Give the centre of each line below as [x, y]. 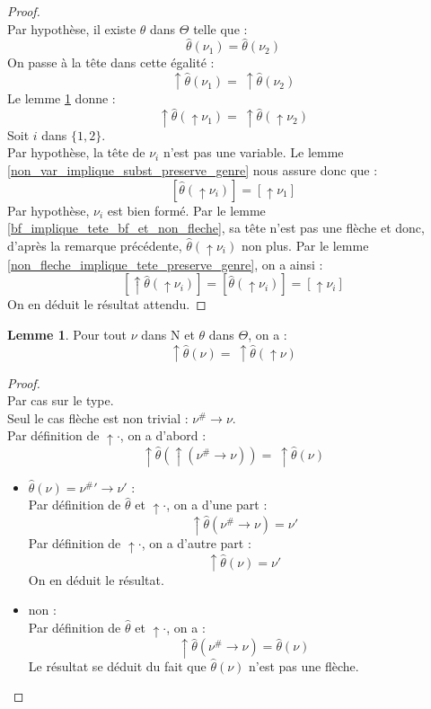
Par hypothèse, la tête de [76, 152]
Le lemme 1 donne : [62, 98]
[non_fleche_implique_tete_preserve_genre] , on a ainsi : [165, 264]
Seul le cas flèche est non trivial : [98, 417]
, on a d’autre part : [196, 543]
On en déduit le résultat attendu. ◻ [107, 304]
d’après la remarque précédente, [95, 245]
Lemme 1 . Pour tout [67, 334]
